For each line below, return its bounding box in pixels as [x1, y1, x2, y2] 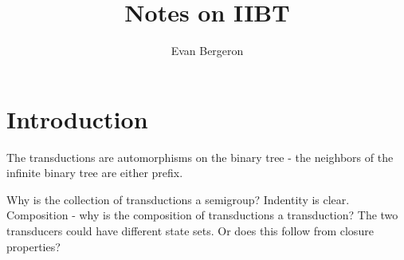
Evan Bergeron [171, 42, 244, 59]
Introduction [6, 102, 148, 135]
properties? [6, 238, 61, 254]
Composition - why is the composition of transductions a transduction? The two [6, 207, 398, 223]
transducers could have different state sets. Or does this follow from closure [6, 223, 374, 239]
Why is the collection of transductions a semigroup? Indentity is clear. [6, 191, 350, 207]
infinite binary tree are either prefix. [6, 164, 183, 181]
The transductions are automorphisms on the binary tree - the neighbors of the [6, 148, 394, 165]
